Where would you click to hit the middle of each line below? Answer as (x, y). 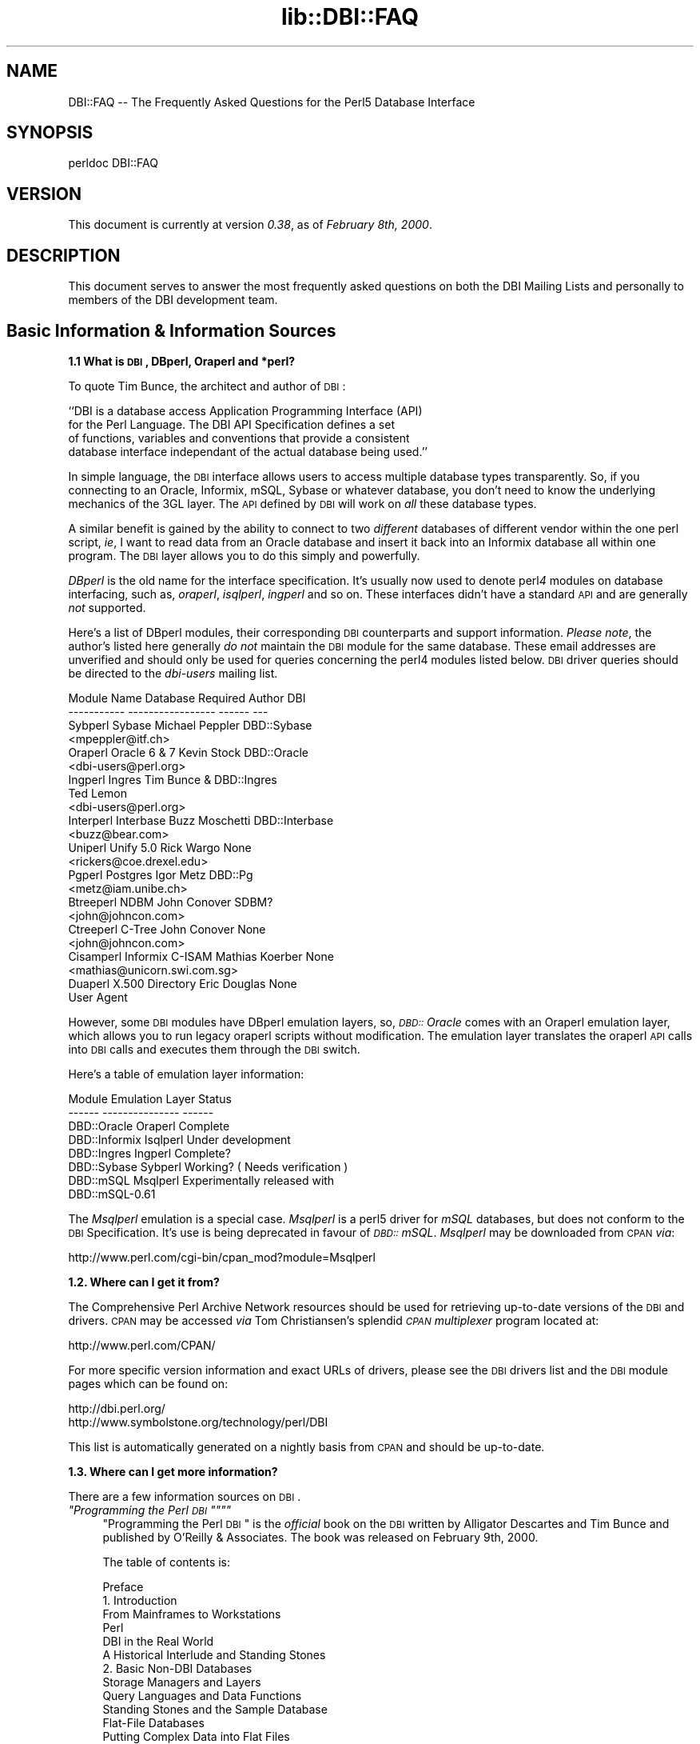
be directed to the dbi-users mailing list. (173, 673)
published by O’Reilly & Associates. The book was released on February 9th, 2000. (320, 1537)
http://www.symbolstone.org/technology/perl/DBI (198, 1422)
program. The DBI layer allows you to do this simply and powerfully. (244, 555)
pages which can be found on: (148, 1383)
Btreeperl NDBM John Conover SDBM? (171, 902)
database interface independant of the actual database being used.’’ (248, 451)
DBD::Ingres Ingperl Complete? (149, 1153)
